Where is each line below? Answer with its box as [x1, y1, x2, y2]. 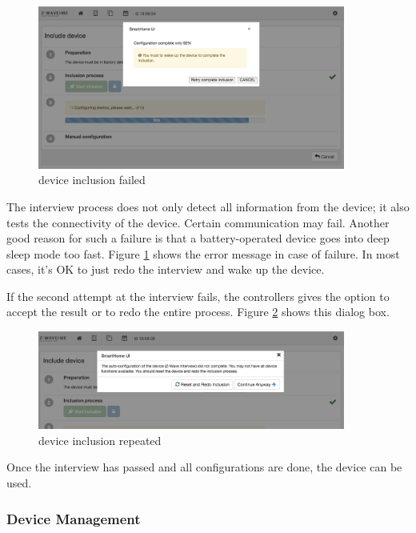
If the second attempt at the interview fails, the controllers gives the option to [6, 287, 390, 304]
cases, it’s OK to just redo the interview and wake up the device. [6, 261, 325, 278]
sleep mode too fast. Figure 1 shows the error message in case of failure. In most [6, 245, 400, 262]
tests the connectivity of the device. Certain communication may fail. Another [6, 214, 390, 230]
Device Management [6, 508, 141, 528]
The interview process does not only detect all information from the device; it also [6, 198, 410, 214]
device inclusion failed [38, 171, 146, 188]
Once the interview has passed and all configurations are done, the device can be [6, 459, 402, 475]
